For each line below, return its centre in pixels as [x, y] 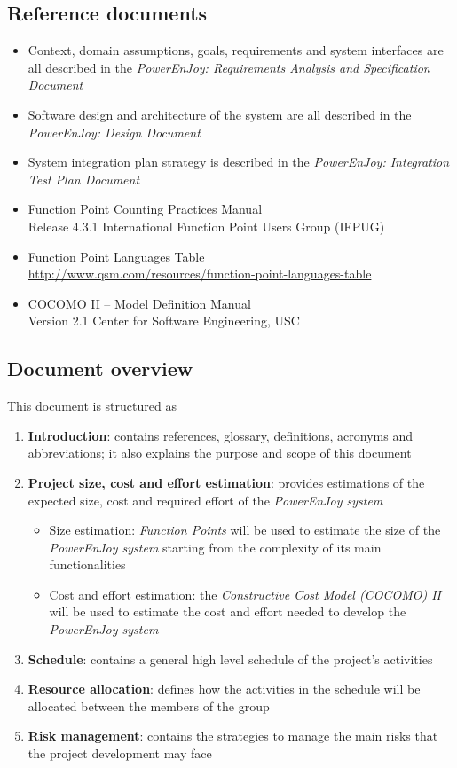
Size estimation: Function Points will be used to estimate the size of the [245, 530]
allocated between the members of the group [149, 705]
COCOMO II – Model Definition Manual [139, 303]
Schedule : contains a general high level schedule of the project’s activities [230, 658]
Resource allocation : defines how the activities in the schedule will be [224, 689]
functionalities [87, 564]
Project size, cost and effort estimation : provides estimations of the [226, 482]
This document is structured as [92, 406]
